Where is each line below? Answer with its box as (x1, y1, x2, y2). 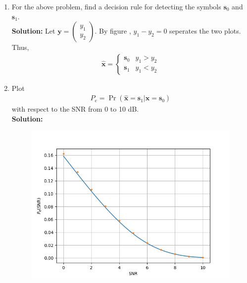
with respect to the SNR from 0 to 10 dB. (11, 104, 139, 114)
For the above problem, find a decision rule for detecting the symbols (11, 1, 221, 11)
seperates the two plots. (169, 26, 241, 36)
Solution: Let (11, 26, 55, 36)
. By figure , (95, 26, 131, 36)
